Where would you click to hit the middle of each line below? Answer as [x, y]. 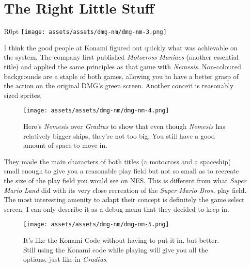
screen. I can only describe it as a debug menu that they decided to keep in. [117, 209]
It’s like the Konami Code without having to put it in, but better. [121, 240]
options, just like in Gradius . [66, 259]
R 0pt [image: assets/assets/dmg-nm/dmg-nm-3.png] [85, 31]
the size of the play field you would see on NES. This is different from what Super [125, 180]
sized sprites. [23, 95]
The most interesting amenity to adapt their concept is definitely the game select [124, 199]
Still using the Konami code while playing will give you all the [116, 249]
